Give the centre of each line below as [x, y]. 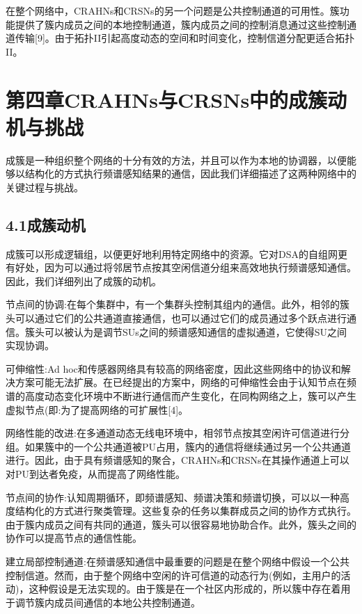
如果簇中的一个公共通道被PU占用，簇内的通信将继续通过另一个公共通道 [188, 446]
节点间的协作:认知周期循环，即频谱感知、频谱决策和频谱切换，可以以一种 [173, 497]
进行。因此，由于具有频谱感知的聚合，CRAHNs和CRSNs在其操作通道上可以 [178, 460]
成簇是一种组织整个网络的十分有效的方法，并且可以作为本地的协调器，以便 [176, 160]
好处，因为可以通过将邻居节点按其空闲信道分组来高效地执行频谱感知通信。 [186, 267]
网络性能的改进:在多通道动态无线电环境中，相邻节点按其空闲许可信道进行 [173, 433]
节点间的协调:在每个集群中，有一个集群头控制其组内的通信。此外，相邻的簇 [178, 304]
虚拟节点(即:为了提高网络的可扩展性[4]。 [97, 409]
